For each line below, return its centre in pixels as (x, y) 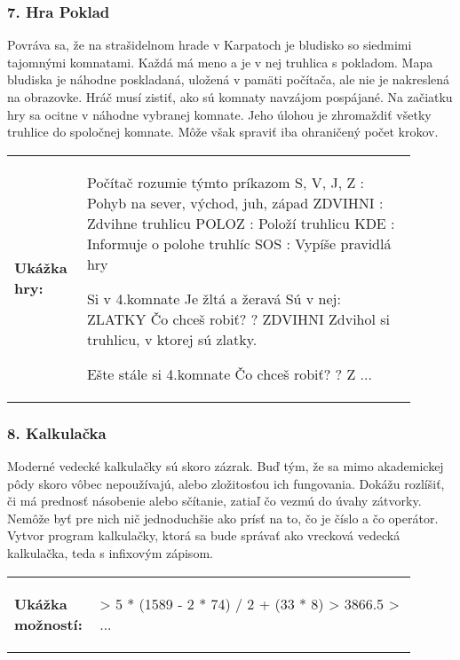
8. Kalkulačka (57, 432)
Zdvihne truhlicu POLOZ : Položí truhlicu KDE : (241, 223)
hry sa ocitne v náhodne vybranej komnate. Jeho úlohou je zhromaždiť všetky (219, 114)
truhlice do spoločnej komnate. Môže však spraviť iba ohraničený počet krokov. (223, 132)
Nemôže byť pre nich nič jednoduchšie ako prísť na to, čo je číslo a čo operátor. (223, 518)
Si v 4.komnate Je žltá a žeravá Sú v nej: (214, 298)
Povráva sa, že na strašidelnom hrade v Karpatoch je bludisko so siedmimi (210, 45)
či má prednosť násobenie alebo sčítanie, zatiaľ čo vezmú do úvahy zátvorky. (214, 501)
